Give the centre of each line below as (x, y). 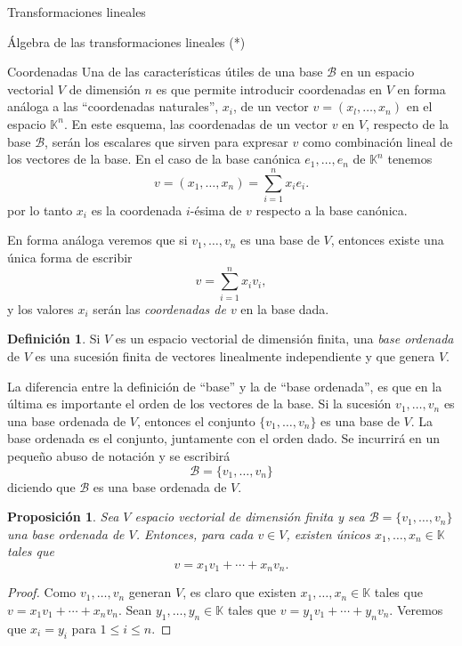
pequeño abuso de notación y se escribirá (119, 455)
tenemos (410, 159)
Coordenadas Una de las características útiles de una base (165, 72)
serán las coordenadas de (159, 308)
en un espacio (377, 72)
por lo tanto (40, 210)
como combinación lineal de (377, 141)
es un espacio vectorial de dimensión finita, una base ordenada (284, 339)
